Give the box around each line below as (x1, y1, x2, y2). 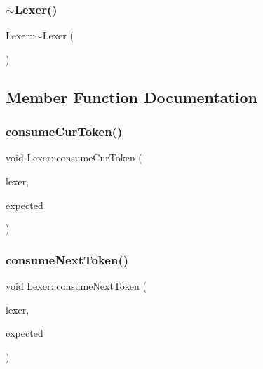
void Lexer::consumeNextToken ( (6, 279, 147, 293)
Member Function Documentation (6, 86, 258, 107)
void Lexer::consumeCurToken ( (6, 150, 142, 165)
